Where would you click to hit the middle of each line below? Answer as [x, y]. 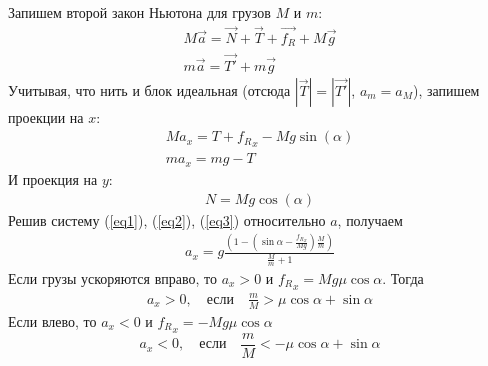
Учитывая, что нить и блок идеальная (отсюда [149, 89]
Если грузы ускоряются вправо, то [113, 278]
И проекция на [53, 178]
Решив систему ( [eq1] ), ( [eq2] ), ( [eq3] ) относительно [167, 219]
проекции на [46, 116]
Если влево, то [52, 320]
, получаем [370, 219]
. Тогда [403, 278]
